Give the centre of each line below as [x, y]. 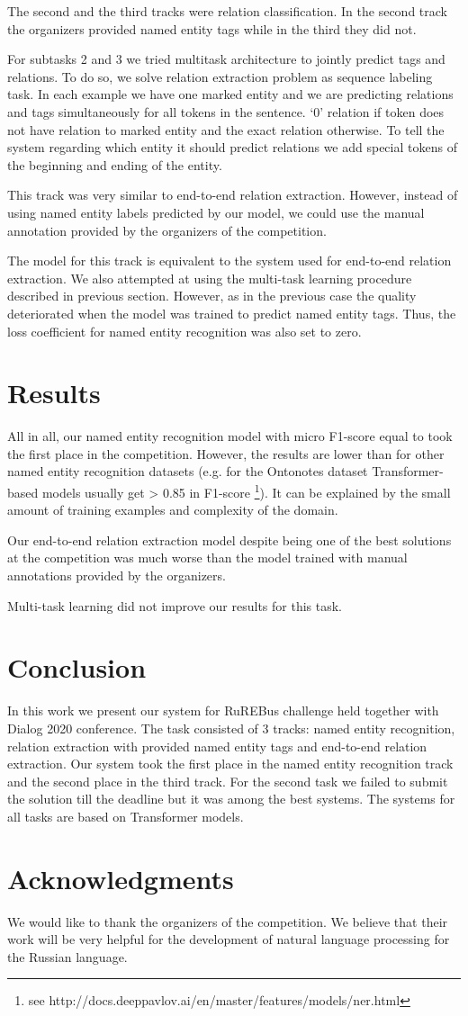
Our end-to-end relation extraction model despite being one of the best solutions [229, 539]
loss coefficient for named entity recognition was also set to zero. [184, 331]
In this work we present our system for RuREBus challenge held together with [223, 710]
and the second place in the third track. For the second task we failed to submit [228, 781]
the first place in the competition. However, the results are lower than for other [226, 453]
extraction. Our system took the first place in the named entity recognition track [230, 764]
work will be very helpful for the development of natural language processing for [229, 939]
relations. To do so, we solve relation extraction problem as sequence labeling [220, 76]
